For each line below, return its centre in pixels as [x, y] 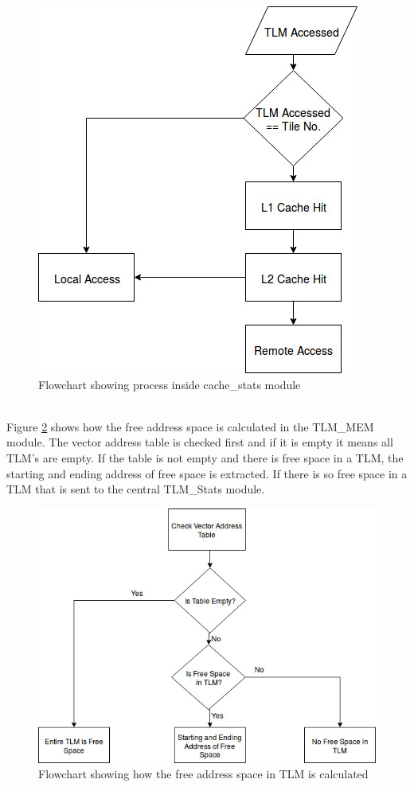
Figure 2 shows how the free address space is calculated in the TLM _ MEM [190, 426]
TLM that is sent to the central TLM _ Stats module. [136, 489]
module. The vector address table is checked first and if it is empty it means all [200, 442]
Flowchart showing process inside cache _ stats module [170, 384]
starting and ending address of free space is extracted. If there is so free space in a [207, 473]
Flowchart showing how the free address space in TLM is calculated [203, 774]
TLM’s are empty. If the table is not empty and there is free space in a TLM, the [205, 457]
